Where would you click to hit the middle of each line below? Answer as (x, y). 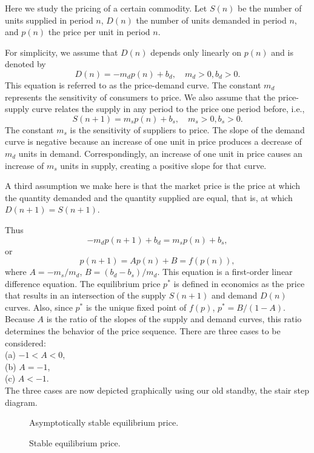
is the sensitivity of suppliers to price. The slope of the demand (187, 129)
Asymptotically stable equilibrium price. (104, 422)
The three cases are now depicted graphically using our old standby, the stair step (157, 390)
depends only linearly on (196, 52)
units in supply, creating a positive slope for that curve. (163, 165)
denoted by (25, 64)
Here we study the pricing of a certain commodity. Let (106, 8)
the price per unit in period (99, 32)
